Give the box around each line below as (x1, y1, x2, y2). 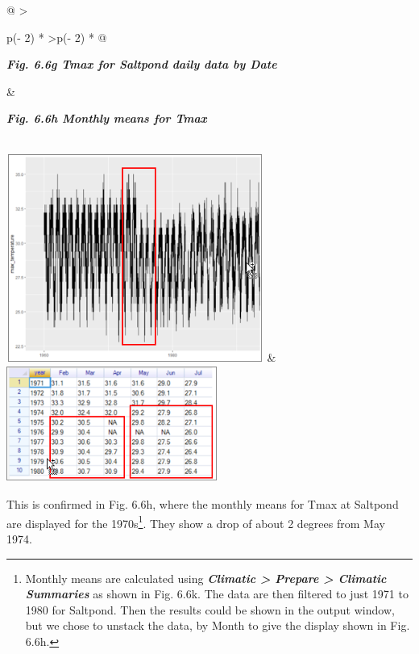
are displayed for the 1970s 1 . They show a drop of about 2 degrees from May (6, 512, 385, 531)
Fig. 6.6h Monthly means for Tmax (6, 110, 207, 127)
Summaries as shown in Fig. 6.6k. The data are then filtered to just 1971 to (25, 585, 409, 602)
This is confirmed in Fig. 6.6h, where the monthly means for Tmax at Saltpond (6, 496, 399, 513)
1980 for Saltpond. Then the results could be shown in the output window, (25, 601, 395, 618)
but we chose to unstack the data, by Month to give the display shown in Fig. (25, 617, 410, 634)
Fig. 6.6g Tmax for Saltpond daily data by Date (6, 56, 277, 73)
